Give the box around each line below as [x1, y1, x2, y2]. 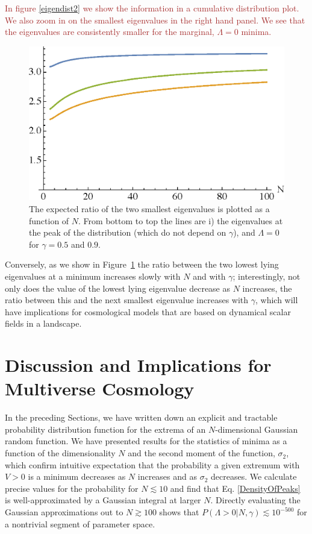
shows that [159, 506, 199, 518]
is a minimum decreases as [28, 470, 126, 483]
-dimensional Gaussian [215, 422, 298, 435]
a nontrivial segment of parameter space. [5, 517, 155, 530]
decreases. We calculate [211, 470, 297, 483]
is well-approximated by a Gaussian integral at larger [5, 494, 201, 506]
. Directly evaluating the [210, 494, 301, 506]
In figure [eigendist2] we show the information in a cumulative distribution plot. [5, 2, 299, 14]
